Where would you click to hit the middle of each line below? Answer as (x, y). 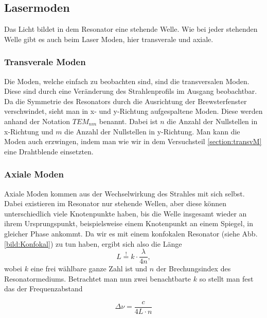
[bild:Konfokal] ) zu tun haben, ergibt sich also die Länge (93, 243)
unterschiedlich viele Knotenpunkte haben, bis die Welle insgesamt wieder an (126, 213)
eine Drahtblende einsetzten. (49, 151)
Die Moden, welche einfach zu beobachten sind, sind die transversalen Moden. (127, 81)
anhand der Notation (37, 121)
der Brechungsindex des (193, 269)
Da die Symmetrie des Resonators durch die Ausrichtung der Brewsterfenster (126, 101)
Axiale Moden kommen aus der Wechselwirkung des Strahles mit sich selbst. (124, 193)
